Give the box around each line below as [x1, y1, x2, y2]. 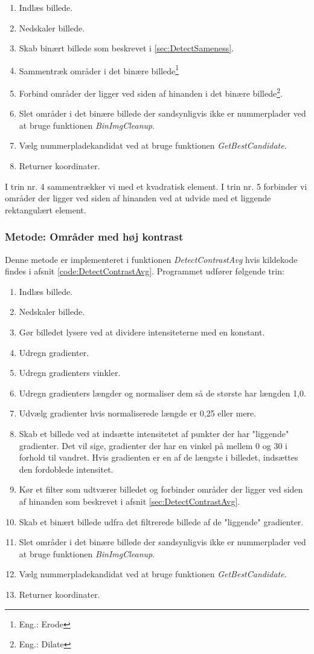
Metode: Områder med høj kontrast [5, 229, 184, 244]
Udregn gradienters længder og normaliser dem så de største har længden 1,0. [19, 386, 306, 399]
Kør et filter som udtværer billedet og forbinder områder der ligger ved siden [19, 483, 303, 496]
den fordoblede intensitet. [19, 462, 114, 475]
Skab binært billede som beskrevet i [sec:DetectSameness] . [19, 42, 234, 54]
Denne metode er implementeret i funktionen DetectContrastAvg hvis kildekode [5, 253, 298, 265]
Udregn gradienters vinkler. [19, 366, 121, 379]
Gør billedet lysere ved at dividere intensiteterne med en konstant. [19, 326, 265, 338]
